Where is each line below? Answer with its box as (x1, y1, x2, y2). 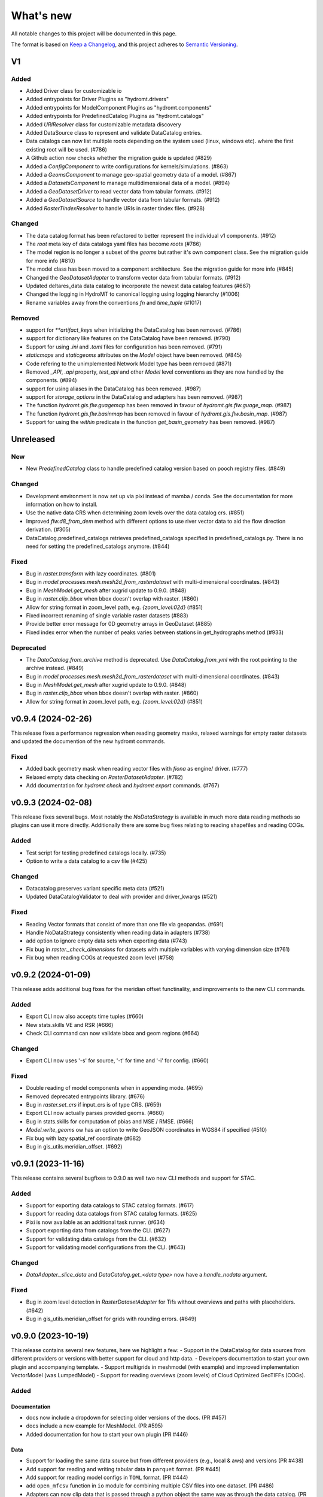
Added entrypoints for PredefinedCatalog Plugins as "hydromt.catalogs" (26, 113, 205, 120)
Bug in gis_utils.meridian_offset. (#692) (26, 1143, 123, 1150)
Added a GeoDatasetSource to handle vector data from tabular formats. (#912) (26, 196, 220, 204)
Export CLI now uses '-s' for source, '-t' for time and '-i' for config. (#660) (26, 1057, 209, 1064)
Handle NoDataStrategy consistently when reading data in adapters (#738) (26, 929, 211, 936)
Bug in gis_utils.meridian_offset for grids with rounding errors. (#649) (26, 1315, 197, 1323)
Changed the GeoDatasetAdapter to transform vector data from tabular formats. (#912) (26, 274, 241, 281)
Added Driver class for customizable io (26, 87, 122, 95)
